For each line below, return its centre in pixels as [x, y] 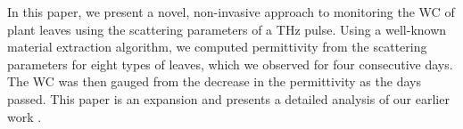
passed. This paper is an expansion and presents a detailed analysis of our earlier [228, 98]
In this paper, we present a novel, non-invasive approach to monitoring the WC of [231, 12]
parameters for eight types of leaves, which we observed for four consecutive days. [230, 64]
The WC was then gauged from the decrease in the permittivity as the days [214, 81]
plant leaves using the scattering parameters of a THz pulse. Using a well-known [227, 29]
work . [25, 116]
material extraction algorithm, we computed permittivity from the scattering [217, 47]
